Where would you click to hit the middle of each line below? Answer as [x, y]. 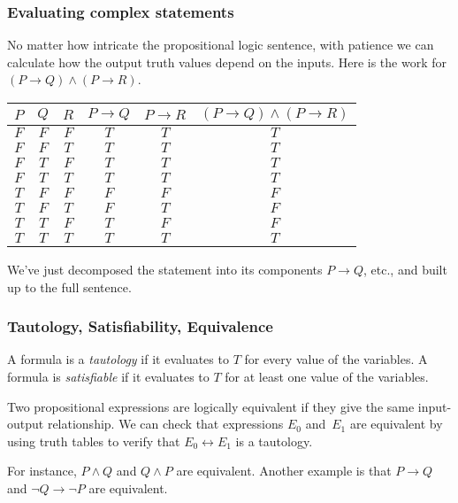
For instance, [42, 471]
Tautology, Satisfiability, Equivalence [140, 326]
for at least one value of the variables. [327, 376]
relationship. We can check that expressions [165, 424]
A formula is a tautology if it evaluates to [118, 359]
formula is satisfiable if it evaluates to [108, 376]
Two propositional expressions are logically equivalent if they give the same [211, 406]
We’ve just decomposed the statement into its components [165, 269]
